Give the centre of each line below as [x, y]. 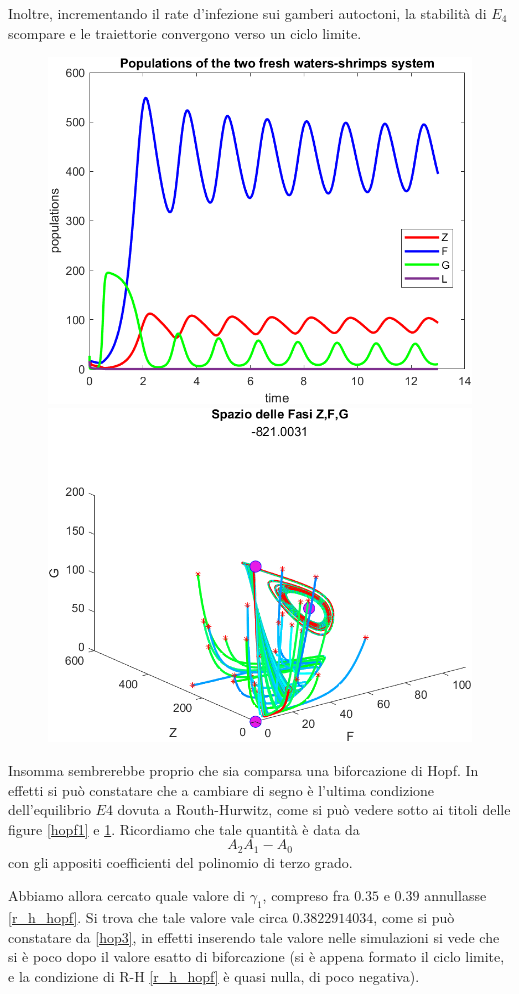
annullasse [455, 895]
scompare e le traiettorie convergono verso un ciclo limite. [185, 32]
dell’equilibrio [49, 809]
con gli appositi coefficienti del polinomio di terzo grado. [180, 861]
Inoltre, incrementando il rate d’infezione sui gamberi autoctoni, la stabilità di [247, 13]
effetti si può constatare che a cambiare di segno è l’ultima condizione [221, 789]
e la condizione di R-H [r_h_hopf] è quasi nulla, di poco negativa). [214, 975]
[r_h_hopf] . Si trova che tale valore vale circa [148, 917]
